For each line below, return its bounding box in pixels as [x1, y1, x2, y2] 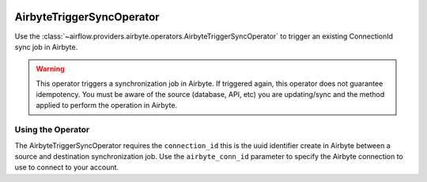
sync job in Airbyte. [14, 42, 78, 51]
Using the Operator [14, 124, 90, 136]
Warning [36, 64, 65, 74]
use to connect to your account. [14, 162, 119, 173]
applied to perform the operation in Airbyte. [36, 101, 178, 110]
